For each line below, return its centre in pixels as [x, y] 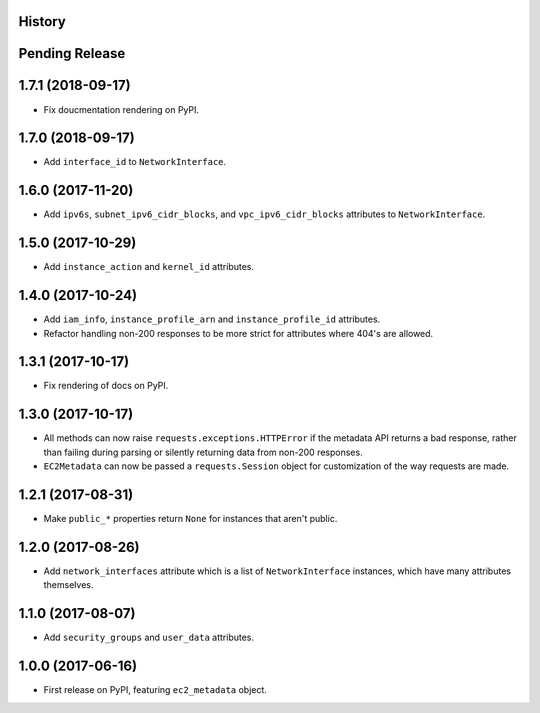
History [42, 21]
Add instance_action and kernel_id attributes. [149, 267]
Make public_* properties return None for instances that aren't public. [190, 519]
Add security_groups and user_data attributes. [149, 637]
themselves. [68, 585]
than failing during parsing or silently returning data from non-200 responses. [203, 452]
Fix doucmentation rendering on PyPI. [121, 109]
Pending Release [72, 53]
